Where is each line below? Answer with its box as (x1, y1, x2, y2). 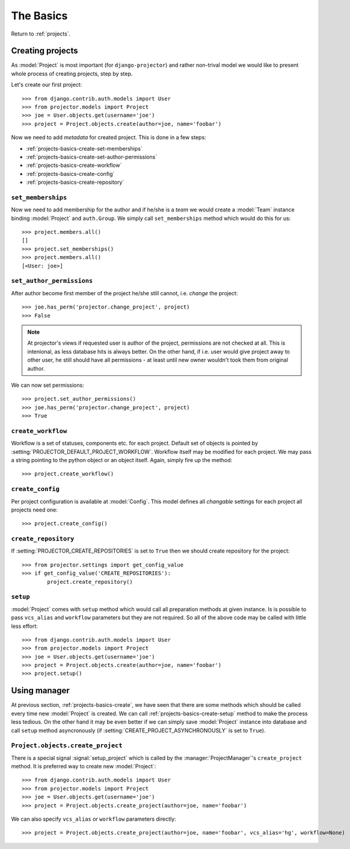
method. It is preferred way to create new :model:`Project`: (11, 763, 156, 770)
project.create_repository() (47, 578, 134, 585)
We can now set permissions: (11, 381, 84, 389)
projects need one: (11, 506, 58, 513)
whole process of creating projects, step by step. (11, 70, 133, 77)
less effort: (11, 622, 38, 630)
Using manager (11, 686, 70, 696)
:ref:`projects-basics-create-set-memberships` (26, 145, 143, 152)
